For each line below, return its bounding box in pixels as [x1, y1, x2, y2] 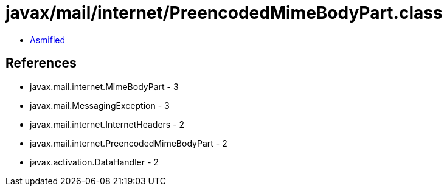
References [5, 55, 77, 71]
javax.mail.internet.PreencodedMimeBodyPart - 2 [30, 137, 227, 148]
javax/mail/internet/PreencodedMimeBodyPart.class [5, 2, 443, 23]
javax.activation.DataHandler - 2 [30, 156, 159, 167]
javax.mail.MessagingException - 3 [30, 100, 170, 111]
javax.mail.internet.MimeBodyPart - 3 [30, 81, 179, 92]
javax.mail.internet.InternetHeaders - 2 [30, 119, 185, 130]
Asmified [30, 34, 66, 45]
